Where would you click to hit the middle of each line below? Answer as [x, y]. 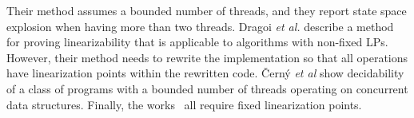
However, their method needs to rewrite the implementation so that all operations [207, 57]
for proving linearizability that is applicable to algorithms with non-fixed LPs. [197, 42]
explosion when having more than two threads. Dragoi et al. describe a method [200, 26]
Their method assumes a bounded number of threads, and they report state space [207, 10]
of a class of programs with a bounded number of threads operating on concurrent [207, 88]
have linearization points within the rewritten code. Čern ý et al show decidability [205, 73]
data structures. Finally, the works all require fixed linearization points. [184, 104]
